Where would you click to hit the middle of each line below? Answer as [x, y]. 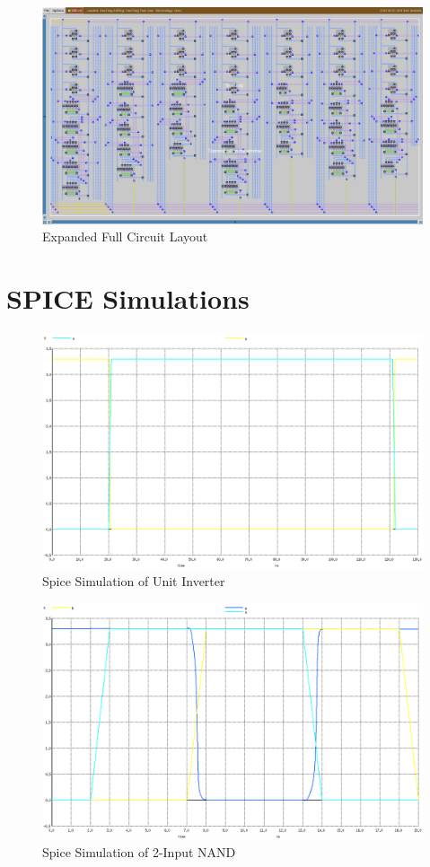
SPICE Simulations [128, 298]
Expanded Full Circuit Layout [125, 236]
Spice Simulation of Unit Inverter [134, 581]
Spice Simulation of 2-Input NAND [139, 851]
